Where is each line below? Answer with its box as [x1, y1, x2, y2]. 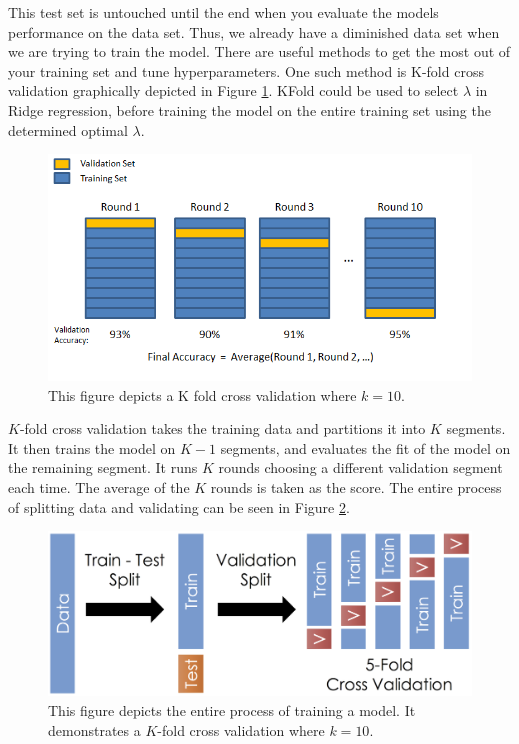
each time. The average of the [8, 477, 190, 498]
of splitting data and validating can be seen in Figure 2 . [8, 496, 350, 517]
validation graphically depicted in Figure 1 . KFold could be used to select [8, 80, 459, 101]
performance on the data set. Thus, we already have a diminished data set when [8, 21, 500, 42]
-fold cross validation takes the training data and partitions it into [19, 418, 426, 439]
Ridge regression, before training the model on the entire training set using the [8, 99, 491, 120]
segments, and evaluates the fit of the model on [220, 437, 511, 458]
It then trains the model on [8, 437, 176, 458]
